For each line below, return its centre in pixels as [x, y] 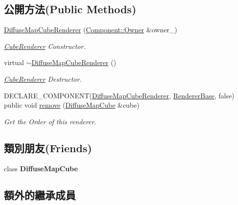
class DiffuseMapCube [41, 168]
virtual [14, 62]
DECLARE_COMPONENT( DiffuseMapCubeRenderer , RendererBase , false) [119, 95]
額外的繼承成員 [40, 194]
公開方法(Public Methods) [70, 9]
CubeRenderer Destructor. [43, 79]
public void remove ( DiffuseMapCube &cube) [72, 105]
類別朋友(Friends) [48, 148]
